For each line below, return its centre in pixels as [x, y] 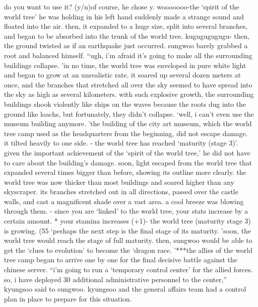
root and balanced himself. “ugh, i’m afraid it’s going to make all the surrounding [128, 55]
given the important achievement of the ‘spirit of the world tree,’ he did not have [127, 152]
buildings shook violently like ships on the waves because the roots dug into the [125, 104]
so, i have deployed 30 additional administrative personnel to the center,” [115, 279]
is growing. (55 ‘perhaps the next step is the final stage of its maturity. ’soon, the [128, 230]
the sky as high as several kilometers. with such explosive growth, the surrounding [129, 94]
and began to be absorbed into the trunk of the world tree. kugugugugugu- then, [127, 36]
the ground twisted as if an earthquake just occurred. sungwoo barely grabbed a [126, 45]
